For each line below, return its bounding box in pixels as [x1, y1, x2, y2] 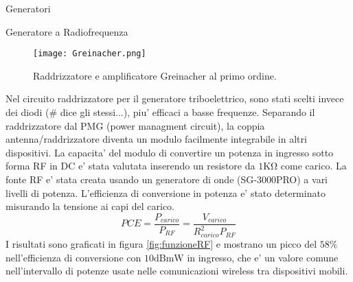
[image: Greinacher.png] [33, 49, 146, 59]
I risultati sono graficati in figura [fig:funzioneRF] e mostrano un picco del [5, 236, 317, 250]
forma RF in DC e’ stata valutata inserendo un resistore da [5, 158, 255, 173]
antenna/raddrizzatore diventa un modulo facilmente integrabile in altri [5, 132, 307, 146]
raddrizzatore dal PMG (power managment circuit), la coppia [5, 118, 265, 132]
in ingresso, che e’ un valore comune [187, 250, 339, 264]
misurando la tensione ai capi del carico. [5, 199, 175, 213]
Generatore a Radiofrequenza [5, 24, 128, 38]
